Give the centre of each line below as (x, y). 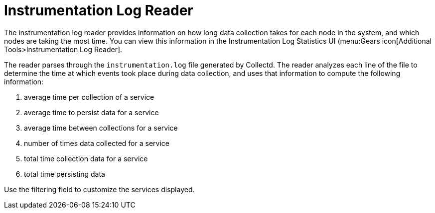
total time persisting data (65, 174)
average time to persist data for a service (91, 112)
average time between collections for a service (101, 128)
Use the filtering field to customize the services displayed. (99, 189)
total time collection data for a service (86, 158)
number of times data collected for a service (97, 143)
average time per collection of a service (89, 97)
